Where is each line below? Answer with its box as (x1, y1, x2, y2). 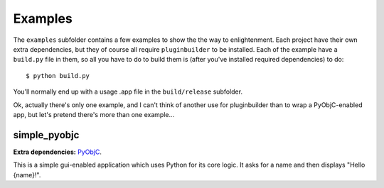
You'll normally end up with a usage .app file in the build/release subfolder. (13, 87, 243, 96)
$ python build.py (26, 72, 90, 79)
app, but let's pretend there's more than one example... (13, 110, 175, 118)
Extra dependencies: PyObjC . (13, 148, 102, 156)
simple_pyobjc (13, 128, 80, 141)
